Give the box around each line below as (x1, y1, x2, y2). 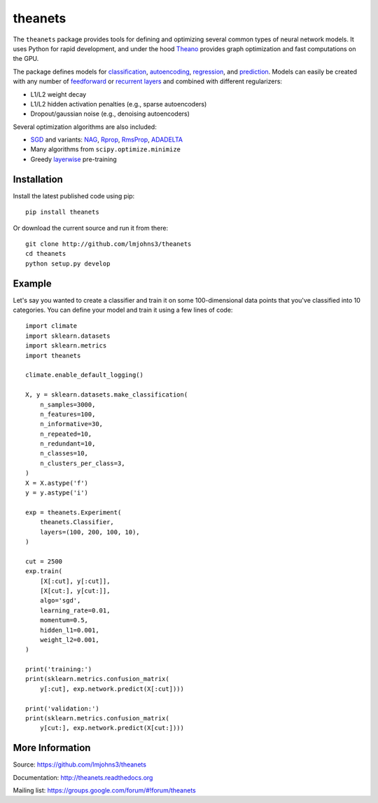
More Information (13, 742, 91, 754)
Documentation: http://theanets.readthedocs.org (13, 773, 153, 781)
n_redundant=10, (39, 440, 96, 448)
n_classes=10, (39, 449, 89, 458)
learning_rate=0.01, (39, 606, 111, 615)
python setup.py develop (25, 259, 111, 268)
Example (13, 277, 52, 289)
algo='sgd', (39, 596, 81, 605)
